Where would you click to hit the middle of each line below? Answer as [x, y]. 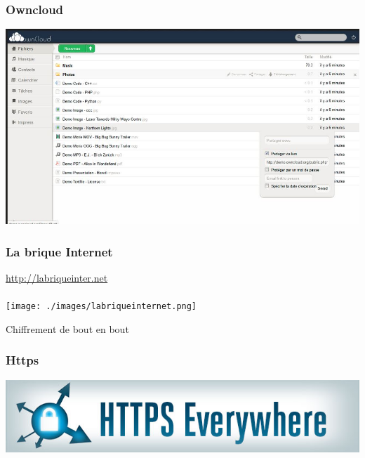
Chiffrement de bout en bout [67, 328]
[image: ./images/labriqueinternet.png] [101, 307]
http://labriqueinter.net [57, 277]
